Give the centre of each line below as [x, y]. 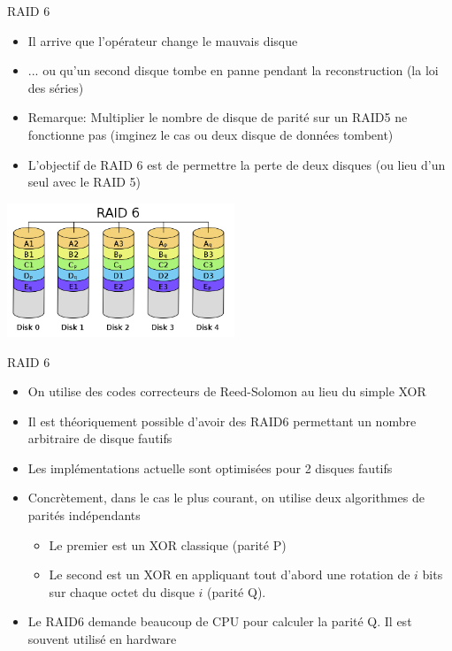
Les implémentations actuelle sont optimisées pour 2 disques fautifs [210, 467]
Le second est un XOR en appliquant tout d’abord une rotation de [230, 574]
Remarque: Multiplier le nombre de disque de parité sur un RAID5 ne [218, 117]
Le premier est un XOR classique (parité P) [168, 544]
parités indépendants [84, 515]
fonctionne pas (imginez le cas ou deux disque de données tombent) [211, 134]
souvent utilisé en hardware [102, 639]
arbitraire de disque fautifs [100, 438]
